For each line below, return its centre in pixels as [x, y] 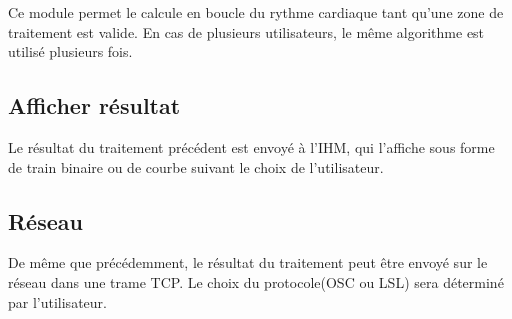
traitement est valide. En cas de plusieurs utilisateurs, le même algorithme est [246, 31]
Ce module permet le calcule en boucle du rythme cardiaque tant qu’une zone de [256, 12]
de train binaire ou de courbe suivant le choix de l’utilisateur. [196, 166]
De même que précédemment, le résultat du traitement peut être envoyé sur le [248, 262]
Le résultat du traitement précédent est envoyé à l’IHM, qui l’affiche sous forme [251, 146]
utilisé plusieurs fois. [70, 51]
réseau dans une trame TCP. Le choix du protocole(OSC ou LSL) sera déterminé [256, 281]
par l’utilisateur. [57, 301]
